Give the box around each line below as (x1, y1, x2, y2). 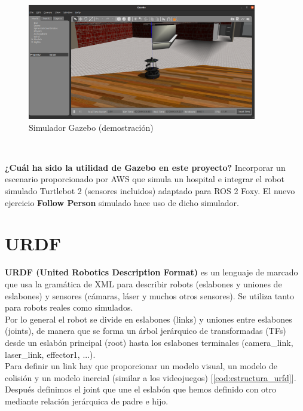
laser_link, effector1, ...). (5, 348, 96, 360)
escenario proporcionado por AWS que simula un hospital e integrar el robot (5, 173, 284, 185)
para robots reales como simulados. (5, 301, 133, 314)
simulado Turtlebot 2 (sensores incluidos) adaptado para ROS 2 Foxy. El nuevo (5, 185, 295, 197)
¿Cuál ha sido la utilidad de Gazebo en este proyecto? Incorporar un (5, 161, 286, 173)
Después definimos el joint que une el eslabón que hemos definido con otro (5, 383, 277, 395)
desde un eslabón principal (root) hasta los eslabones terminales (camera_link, (5, 336, 293, 348)
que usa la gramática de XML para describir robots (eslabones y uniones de (5, 277, 282, 290)
